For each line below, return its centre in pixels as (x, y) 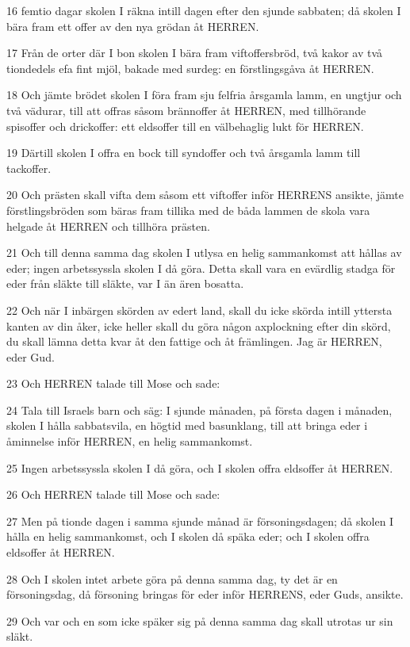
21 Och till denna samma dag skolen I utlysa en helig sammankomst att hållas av (204, 253)
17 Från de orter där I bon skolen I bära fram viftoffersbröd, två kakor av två (194, 53)
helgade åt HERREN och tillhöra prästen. (108, 226)
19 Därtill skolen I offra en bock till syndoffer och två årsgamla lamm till (184, 153)
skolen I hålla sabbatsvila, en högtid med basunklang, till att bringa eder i (187, 425)
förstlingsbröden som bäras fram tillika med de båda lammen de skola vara (188, 210)
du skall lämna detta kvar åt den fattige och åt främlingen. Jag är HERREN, (194, 341)
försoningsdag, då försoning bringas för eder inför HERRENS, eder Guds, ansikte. (205, 594)
